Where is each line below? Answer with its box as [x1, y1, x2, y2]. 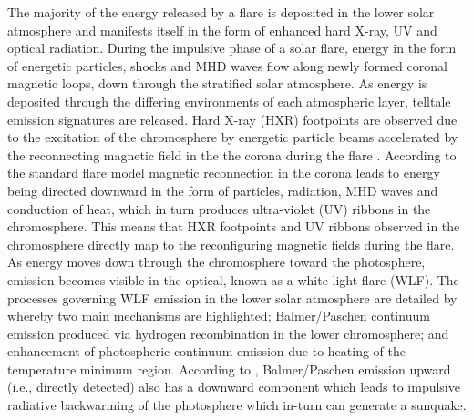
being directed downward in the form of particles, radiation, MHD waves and [7, 180, 438, 200]
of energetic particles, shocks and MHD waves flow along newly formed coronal [7, 56, 447, 75]
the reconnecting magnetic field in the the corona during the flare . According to [7, 145, 457, 164]
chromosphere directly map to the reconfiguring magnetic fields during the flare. [7, 234, 455, 253]
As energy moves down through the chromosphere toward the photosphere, [7, 252, 426, 271]
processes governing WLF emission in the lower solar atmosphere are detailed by [7, 288, 458, 307]
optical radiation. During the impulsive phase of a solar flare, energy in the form [7, 38, 457, 57]
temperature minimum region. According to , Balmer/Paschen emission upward [7, 359, 451, 378]
